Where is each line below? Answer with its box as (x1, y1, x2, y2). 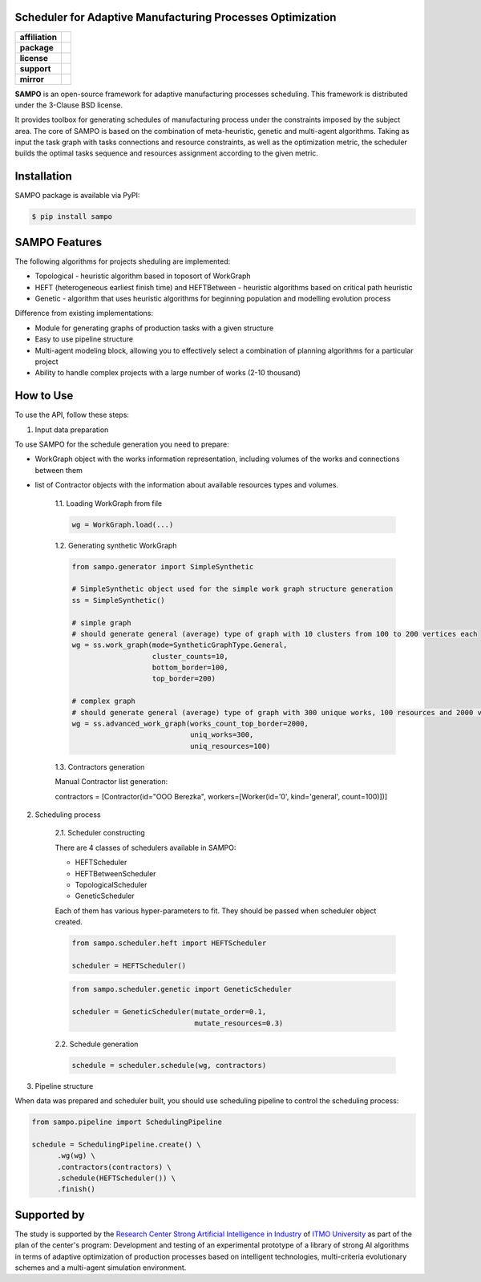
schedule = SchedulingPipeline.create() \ (31, 1139, 201, 1149)
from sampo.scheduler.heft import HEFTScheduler (71, 939, 267, 948)
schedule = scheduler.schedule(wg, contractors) (71, 1061, 267, 1070)
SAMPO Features (14, 235, 103, 249)
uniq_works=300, (189, 730, 254, 739)
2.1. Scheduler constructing (55, 828, 146, 838)
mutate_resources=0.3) (194, 1018, 284, 1028)
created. (55, 917, 83, 927)
